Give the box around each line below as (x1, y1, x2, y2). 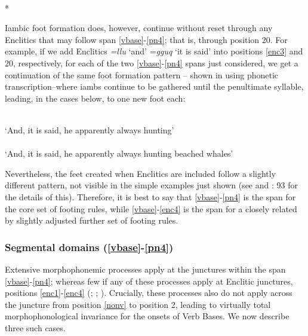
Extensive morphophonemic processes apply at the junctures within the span (5, 262, 286, 275)
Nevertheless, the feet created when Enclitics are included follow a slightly (5, 167, 276, 179)
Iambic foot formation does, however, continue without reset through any (5, 22, 273, 34)
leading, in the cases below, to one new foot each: (5, 91, 186, 104)
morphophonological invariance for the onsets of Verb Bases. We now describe (5, 310, 289, 322)
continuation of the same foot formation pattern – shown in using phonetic (5, 68, 279, 81)
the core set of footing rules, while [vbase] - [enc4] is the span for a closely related (5, 202, 297, 215)
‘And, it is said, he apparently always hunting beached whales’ (5, 147, 233, 160)
